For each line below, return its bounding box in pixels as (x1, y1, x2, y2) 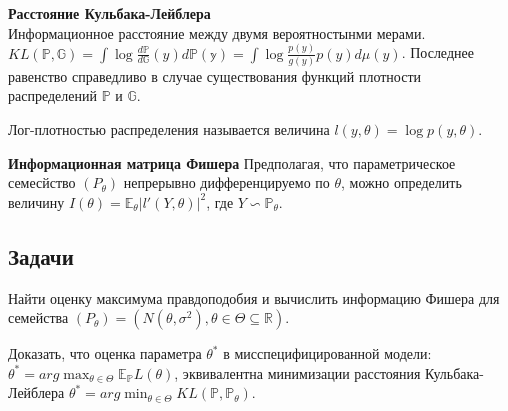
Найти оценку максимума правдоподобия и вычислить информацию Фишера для (8, 287, 500, 308)
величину (8, 191, 65, 212)
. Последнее (401, 42, 474, 63)
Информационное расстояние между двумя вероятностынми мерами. (8, 22, 426, 43)
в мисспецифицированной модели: (223, 343, 432, 364)
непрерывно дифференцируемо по (123, 172, 330, 193)
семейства (8, 307, 69, 328)
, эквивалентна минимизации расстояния (174, 362, 421, 383)
